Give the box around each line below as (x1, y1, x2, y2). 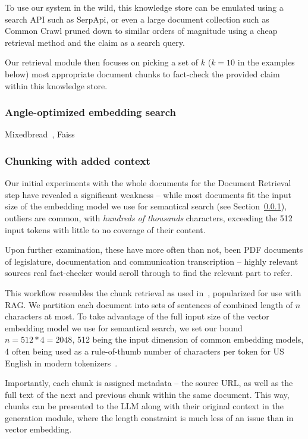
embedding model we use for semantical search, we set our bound (5, 321, 243, 334)
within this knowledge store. (5, 79, 108, 92)
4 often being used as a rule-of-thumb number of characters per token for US (5, 344, 284, 357)
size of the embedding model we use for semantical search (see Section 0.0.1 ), (5, 200, 287, 212)
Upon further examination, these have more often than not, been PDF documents (5, 243, 303, 256)
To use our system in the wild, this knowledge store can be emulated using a (5, 1, 284, 13)
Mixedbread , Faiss (5, 128, 75, 140)
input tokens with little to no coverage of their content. (5, 223, 206, 236)
